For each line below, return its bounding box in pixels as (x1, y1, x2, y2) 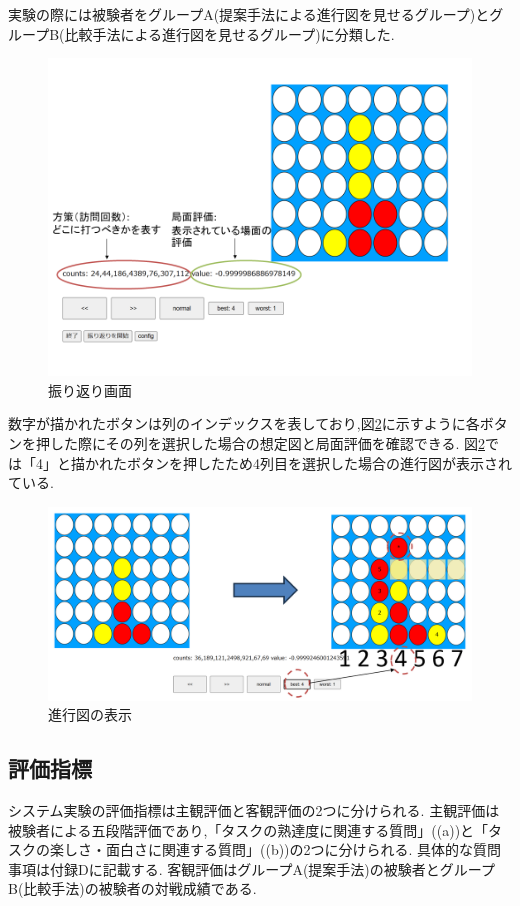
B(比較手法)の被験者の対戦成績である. (8, 878, 257, 899)
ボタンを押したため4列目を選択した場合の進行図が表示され (126, 452, 512, 473)
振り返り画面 (48, 379, 132, 400)
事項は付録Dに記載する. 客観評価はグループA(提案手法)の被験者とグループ (8, 858, 495, 879)
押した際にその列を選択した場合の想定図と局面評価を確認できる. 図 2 (35, 432, 485, 453)
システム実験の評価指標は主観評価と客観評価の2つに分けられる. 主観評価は (8, 799, 500, 820)
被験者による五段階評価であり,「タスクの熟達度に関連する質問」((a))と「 (8, 819, 489, 840)
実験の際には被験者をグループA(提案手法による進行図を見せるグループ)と (8, 4, 490, 24)
